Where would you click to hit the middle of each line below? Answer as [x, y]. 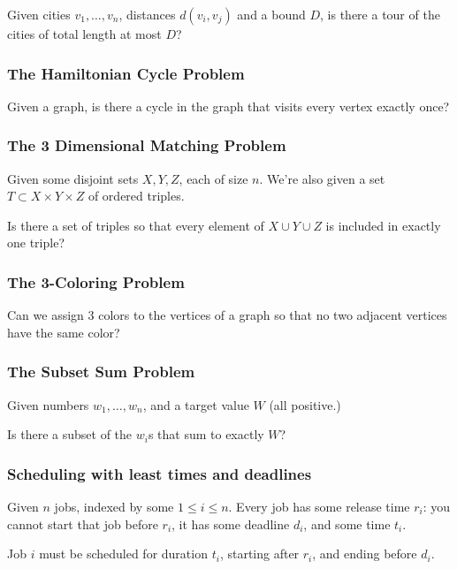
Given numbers [48, 404]
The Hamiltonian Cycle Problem [126, 73]
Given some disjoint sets [73, 178]
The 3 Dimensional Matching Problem [147, 145]
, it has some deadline [231, 523]
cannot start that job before [83, 523]
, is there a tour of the [380, 14]
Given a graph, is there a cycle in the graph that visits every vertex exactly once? [228, 106]
